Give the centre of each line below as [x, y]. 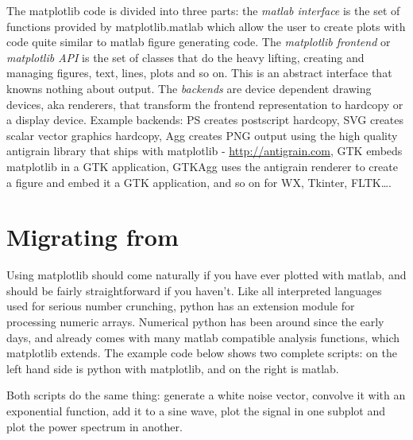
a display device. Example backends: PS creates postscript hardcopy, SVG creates [205, 120]
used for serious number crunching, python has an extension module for [181, 306]
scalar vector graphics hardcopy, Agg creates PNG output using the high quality [202, 135]
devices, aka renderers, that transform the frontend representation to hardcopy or [205, 104]
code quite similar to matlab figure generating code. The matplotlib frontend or [199, 42]
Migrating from [93, 237]
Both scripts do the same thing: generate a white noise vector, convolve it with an [206, 395]
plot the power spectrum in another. [95, 426]
